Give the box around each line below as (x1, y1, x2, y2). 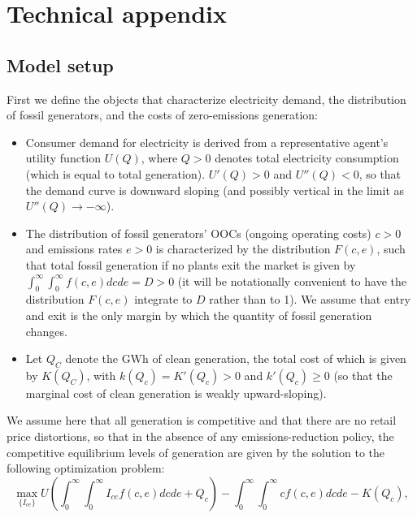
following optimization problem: (7, 460, 165, 477)
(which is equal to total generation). (25, 165, 206, 182)
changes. (25, 322, 67, 339)
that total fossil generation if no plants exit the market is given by (25, 256, 356, 273)
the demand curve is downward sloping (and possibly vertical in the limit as (25, 181, 405, 198)
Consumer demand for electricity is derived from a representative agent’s (25, 133, 389, 150)
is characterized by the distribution (155, 240, 331, 257)
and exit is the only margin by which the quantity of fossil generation (25, 306, 372, 323)
